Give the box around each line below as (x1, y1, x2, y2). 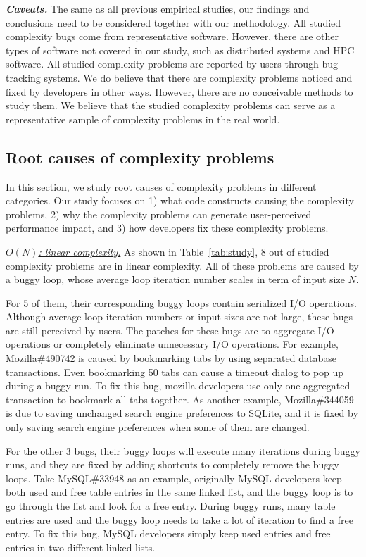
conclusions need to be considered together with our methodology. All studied (6, 15, 341, 30)
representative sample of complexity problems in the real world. (6, 111, 280, 126)
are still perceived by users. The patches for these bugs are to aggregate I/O (6, 323, 334, 337)
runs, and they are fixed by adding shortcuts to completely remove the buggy (6, 457, 339, 472)
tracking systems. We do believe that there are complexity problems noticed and (6, 70, 353, 85)
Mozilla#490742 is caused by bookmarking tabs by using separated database (6, 351, 336, 365)
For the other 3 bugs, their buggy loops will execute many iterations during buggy (6, 443, 360, 458)
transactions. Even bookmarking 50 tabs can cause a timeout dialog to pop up (6, 364, 344, 379)
